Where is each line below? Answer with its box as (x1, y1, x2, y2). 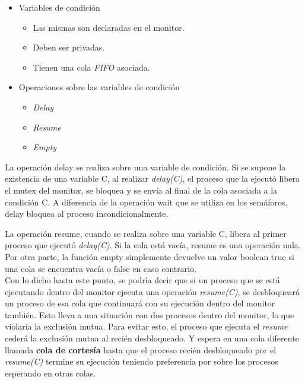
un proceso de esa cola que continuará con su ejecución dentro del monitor (5, 297, 275, 309)
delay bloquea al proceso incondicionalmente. (5, 207, 169, 220)
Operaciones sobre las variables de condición (18, 81, 180, 93)
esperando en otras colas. (5, 366, 96, 379)
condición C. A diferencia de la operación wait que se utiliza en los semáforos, (5, 195, 288, 208)
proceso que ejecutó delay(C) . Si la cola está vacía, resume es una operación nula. (5, 239, 301, 251)
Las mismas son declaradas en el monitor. (33, 21, 185, 33)
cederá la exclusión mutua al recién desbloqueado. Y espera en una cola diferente (5, 332, 299, 344)
